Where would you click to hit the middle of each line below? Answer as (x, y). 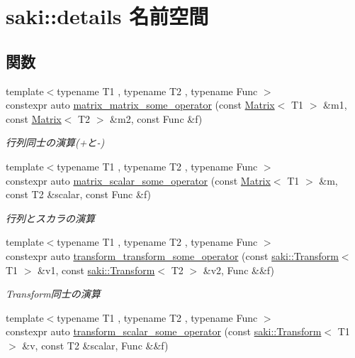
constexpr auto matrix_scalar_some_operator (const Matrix (138, 180)
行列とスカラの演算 (50, 218)
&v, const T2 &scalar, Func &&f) (95, 345)
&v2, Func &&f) (238, 270)
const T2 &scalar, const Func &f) (79, 194)
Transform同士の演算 (53, 294)
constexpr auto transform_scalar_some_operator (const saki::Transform (164, 331)
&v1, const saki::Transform (96, 270)
